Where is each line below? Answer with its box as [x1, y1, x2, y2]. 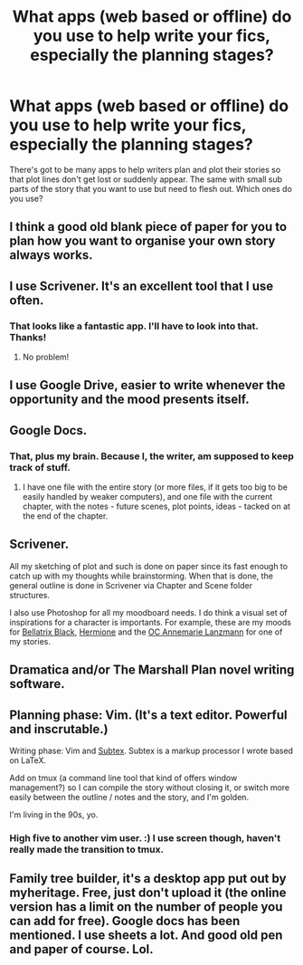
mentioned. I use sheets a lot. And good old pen [9, 928, 283, 943]
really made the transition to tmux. [9, 844, 165, 856]
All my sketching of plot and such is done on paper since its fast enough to [9, 560, 288, 571]
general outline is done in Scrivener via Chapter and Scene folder [9, 579, 253, 590]
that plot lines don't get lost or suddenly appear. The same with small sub [9, 174, 283, 185]
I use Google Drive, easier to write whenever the [9, 377, 286, 393]
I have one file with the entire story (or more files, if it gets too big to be [22, 482, 288, 492]
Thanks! [9, 330, 47, 343]
